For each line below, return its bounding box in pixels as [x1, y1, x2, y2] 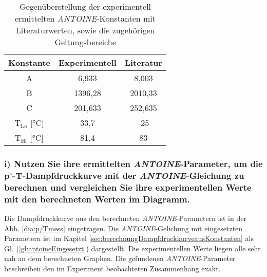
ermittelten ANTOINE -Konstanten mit [15, 12, 156, 24]
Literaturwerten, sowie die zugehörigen [15, 24, 155, 36]
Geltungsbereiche [54, 36, 116, 48]
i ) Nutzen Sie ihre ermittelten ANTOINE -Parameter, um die [4, 157, 263, 170]
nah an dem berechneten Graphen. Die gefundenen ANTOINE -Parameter [4, 253, 236, 264]
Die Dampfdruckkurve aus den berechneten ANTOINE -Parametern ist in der [4, 212, 246, 223]
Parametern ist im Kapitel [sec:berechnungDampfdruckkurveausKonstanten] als [4, 233, 254, 244]
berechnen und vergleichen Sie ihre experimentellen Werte [4, 180, 252, 193]
